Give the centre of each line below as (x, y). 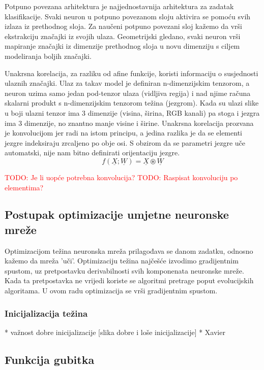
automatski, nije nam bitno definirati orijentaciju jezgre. (92, 153)
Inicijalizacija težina (46, 313)
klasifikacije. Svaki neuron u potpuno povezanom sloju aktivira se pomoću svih (128, 16)
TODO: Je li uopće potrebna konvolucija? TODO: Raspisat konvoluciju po (121, 177)
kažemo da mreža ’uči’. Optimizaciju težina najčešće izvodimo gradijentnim (122, 261)
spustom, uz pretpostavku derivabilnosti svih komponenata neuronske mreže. (124, 270)
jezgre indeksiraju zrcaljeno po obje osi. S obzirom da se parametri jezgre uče (125, 142)
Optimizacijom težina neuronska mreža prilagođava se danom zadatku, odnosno (129, 250)
